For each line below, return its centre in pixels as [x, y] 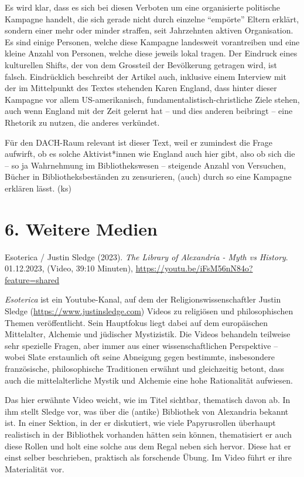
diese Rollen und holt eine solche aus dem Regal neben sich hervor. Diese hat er [148, 446]
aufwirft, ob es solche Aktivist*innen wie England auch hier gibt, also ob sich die [150, 154]
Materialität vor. [35, 468]
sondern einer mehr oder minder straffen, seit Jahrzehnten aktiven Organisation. [149, 30]
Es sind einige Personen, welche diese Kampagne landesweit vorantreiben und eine [152, 41]
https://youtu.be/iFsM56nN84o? [194, 268]
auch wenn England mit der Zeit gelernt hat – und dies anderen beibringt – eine [149, 111]
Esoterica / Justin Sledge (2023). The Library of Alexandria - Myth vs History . [146, 256]
